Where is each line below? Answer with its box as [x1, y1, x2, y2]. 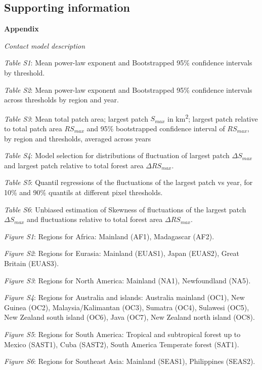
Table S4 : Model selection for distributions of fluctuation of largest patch [4, 150, 230, 161]
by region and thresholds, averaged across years [4, 133, 151, 143]
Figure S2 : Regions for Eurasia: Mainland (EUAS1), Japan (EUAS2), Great [4, 248, 239, 258]
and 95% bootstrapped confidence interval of [86, 123, 225, 134]
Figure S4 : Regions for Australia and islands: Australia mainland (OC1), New [4, 292, 245, 303]
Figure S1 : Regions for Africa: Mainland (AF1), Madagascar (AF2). [4, 231, 214, 241]
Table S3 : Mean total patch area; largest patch [4, 113, 148, 124]
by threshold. [4, 67, 45, 78]
